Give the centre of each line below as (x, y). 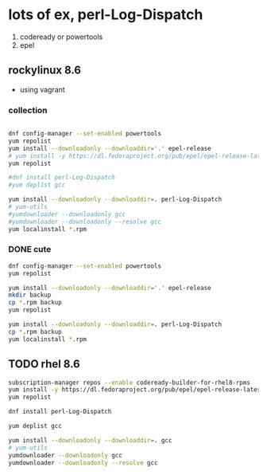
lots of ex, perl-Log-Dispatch (106, 15)
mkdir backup (30, 295)
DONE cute (30, 249)
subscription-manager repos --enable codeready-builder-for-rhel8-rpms (129, 383)
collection (28, 110)
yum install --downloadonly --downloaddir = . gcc (90, 440)
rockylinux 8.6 (45, 71)
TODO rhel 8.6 (44, 364)
